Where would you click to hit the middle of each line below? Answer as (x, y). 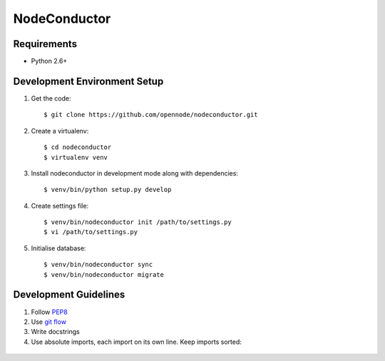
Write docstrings (55, 332)
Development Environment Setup (88, 81)
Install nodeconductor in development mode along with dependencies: (135, 173)
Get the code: (51, 98)
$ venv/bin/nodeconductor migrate (104, 274)
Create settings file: (60, 205)
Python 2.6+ (49, 61)
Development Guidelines (69, 295)
